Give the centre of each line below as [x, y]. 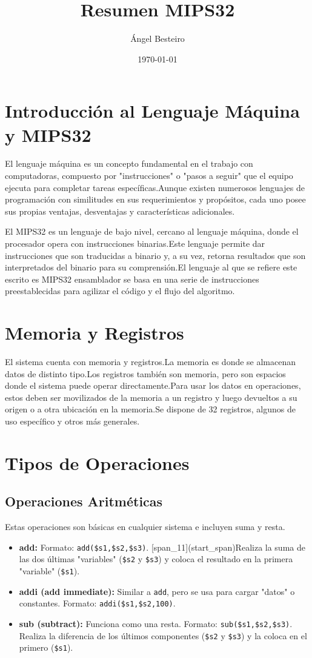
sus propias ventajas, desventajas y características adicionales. [120, 211]
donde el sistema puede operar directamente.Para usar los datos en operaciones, [153, 385]
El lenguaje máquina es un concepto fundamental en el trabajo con [129, 163]
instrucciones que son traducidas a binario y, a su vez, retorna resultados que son [155, 255]
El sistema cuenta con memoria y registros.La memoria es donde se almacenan [151, 362]
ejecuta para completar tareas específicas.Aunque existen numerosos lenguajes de [155, 187]
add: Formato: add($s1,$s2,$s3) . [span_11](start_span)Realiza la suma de [162, 547]
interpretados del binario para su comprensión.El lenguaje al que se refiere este [151, 267]
